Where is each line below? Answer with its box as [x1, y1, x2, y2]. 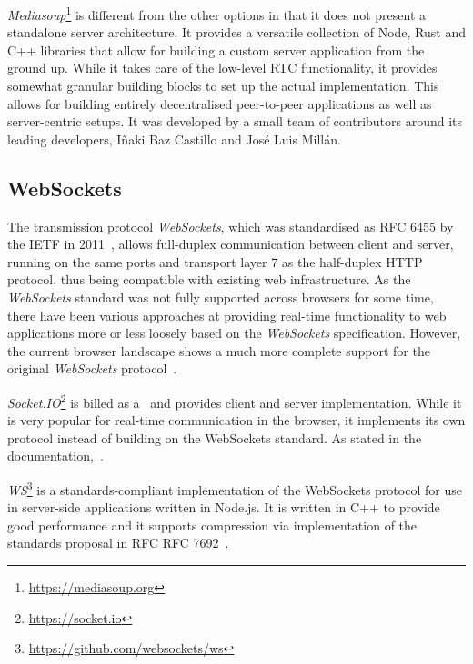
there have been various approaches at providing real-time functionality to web [7, 305, 447, 324]
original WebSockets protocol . [7, 359, 177, 378]
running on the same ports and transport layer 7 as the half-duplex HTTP [7, 252, 423, 271]
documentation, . [7, 446, 104, 465]
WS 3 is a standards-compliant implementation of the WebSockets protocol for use [7, 477, 462, 499]
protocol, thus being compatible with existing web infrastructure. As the [7, 270, 411, 289]
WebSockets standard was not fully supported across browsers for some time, [7, 287, 434, 306]
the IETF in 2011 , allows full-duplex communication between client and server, [7, 234, 454, 253]
